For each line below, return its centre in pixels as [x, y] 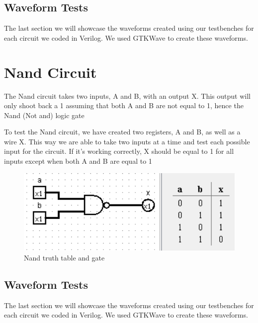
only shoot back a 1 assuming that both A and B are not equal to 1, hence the [124, 105]
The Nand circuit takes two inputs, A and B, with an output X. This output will [127, 96]
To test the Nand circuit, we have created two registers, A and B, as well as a [122, 132]
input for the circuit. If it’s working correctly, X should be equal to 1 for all [119, 151]
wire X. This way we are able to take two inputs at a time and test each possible [127, 141]
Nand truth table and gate [64, 258]
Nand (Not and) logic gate [44, 115]
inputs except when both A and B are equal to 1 [78, 161]
